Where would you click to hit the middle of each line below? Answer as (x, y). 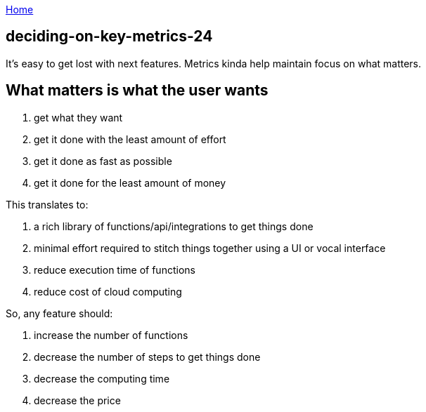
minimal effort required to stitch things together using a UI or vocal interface (210, 248)
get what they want (78, 117)
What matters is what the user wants (137, 91)
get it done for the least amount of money (130, 182)
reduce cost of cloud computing (108, 291)
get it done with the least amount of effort (130, 139)
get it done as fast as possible (103, 161)
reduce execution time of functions (115, 270)
